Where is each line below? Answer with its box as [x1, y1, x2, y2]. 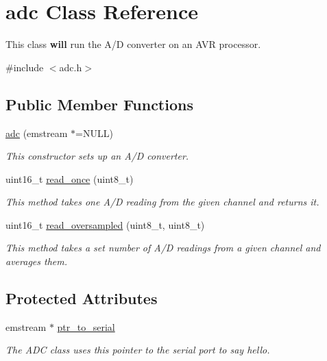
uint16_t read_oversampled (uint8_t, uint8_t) [5, 217, 205, 232]
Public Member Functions [5, 93, 193, 114]
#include [5, 60, 44, 74]
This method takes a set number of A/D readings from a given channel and [5, 240, 321, 255]
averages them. [5, 254, 67, 269]
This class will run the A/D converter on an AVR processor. [5, 37, 261, 51]
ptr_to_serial [57, 319, 115, 334]
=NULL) [75, 125, 113, 140]
